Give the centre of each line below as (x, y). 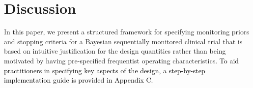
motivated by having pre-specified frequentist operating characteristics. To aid (122, 60)
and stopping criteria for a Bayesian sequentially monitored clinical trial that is (123, 41)
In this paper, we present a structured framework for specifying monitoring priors (126, 32)
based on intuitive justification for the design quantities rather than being (115, 51)
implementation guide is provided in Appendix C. (79, 80)
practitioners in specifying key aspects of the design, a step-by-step (105, 70)
